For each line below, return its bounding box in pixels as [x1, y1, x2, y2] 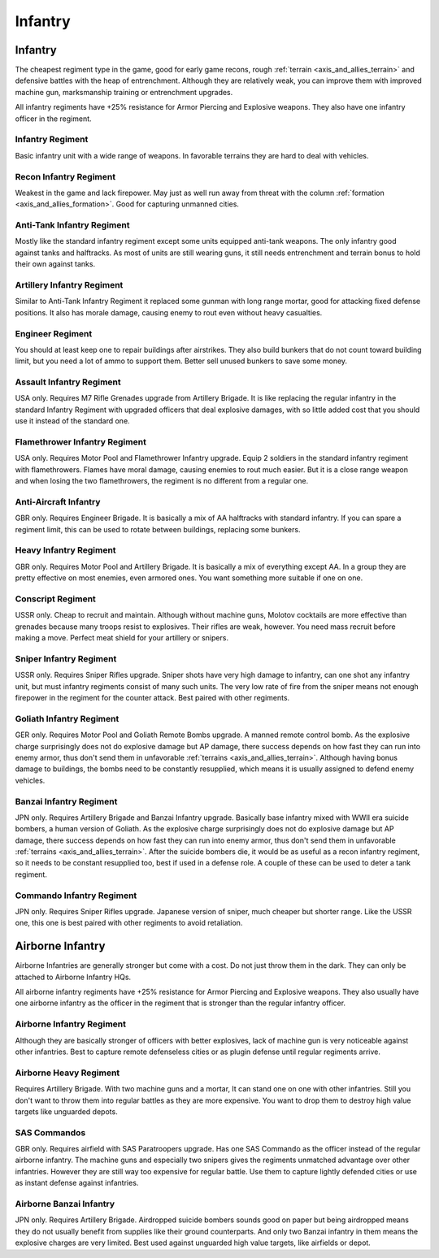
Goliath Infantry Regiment [15, 713, 120, 724]
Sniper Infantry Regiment [15, 653, 117, 664]
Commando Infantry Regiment [15, 890, 137, 901]
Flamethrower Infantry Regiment [15, 436, 146, 447]
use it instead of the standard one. [15, 416, 130, 426]
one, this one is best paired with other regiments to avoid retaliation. [15, 918, 243, 928]
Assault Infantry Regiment [15, 376, 121, 388]
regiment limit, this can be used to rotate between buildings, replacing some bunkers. [15, 524, 301, 534]
